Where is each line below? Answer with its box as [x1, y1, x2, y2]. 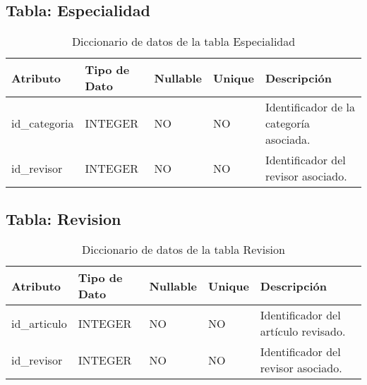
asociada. [265, 131, 311, 148]
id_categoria [11, 115, 74, 132]
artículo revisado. [260, 323, 346, 340]
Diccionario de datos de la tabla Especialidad [71, 33, 296, 50]
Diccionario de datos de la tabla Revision [82, 241, 285, 258]
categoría [265, 115, 311, 132]
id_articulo [11, 314, 67, 331]
